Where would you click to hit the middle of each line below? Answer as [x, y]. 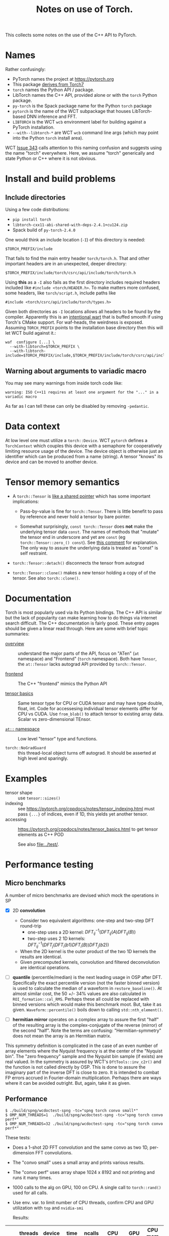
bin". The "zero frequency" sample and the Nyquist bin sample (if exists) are [84, 1056]
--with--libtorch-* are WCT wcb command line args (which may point [85, 133]
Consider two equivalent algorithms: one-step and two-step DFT [87, 920]
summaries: [17, 634]
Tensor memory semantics [62, 482]
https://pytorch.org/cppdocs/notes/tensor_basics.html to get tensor [88, 829]
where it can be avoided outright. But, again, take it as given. [68, 1083]
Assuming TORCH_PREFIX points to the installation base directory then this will [84, 328]
